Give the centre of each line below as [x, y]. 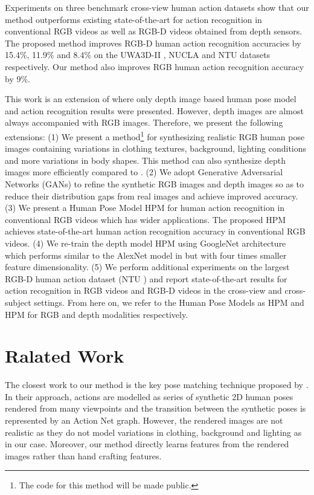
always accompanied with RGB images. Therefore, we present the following [144, 122]
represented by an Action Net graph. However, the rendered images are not [144, 420]
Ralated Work [65, 356]
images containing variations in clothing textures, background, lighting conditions [156, 148]
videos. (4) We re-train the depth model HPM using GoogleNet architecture [146, 243]
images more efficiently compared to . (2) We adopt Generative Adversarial [144, 172]
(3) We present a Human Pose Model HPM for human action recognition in [145, 208]
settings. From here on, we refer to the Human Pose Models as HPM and [169, 302]
